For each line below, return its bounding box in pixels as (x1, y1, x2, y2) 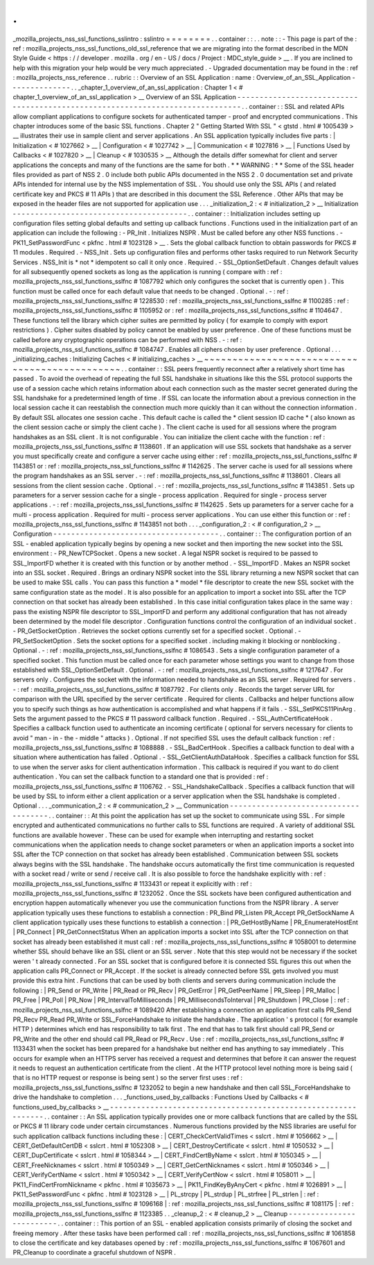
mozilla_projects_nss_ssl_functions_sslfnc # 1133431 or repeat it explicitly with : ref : (12, 879, 252, 888)
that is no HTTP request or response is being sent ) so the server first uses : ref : (12, 1073, 242, 1082)
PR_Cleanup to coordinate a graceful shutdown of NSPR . (12, 1248, 177, 1257)
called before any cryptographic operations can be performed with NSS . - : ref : (12, 335, 242, 343)
